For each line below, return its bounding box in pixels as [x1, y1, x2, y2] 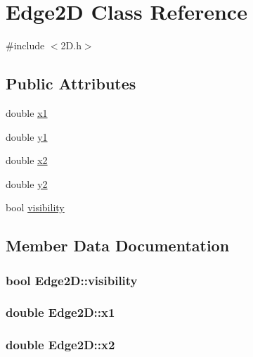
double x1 [6, 105, 48, 120]
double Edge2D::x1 [6, 303, 115, 321]
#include [6, 38, 45, 53]
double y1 [6, 129, 48, 144]
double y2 [6, 176, 48, 191]
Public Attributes [6, 73, 136, 94]
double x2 [6, 153, 48, 168]
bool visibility [6, 200, 65, 215]
